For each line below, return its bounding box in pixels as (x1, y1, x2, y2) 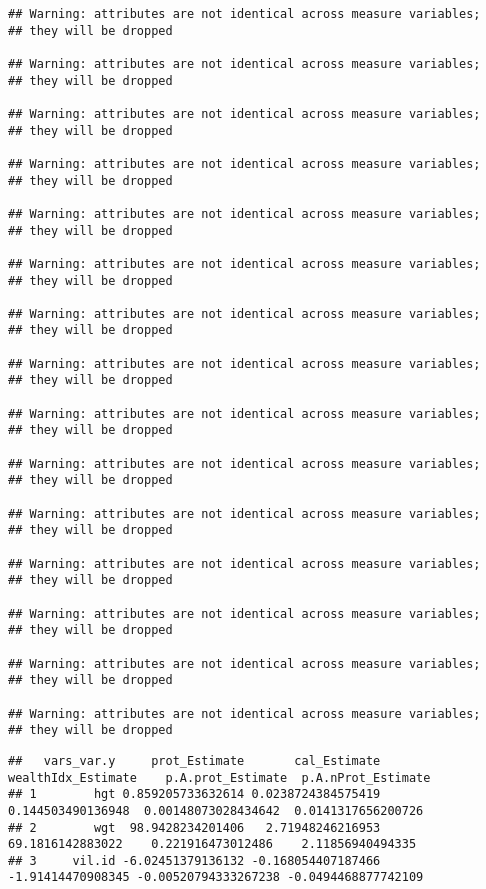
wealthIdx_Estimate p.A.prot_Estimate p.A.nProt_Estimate (8, 770, 431, 785)
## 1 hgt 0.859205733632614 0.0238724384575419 (8, 787, 381, 802)
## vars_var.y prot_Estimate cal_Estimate (8, 753, 381, 768)
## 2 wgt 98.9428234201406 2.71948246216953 (8, 820, 381, 835)
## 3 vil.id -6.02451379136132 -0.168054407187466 (8, 853, 381, 868)
